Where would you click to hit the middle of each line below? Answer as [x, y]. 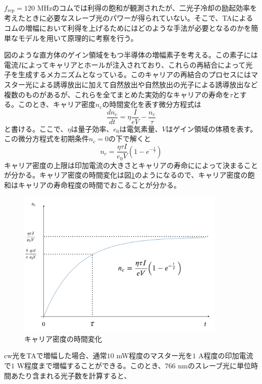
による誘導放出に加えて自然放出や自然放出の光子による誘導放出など [145, 85]
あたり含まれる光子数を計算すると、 [71, 375]
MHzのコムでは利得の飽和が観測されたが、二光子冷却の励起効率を [147, 8]
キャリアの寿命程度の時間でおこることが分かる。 [99, 184]
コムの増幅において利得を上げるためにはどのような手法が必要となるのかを [128, 28]
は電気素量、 [141, 128]
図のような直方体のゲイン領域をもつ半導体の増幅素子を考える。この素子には [131, 55]
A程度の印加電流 [226, 355]
